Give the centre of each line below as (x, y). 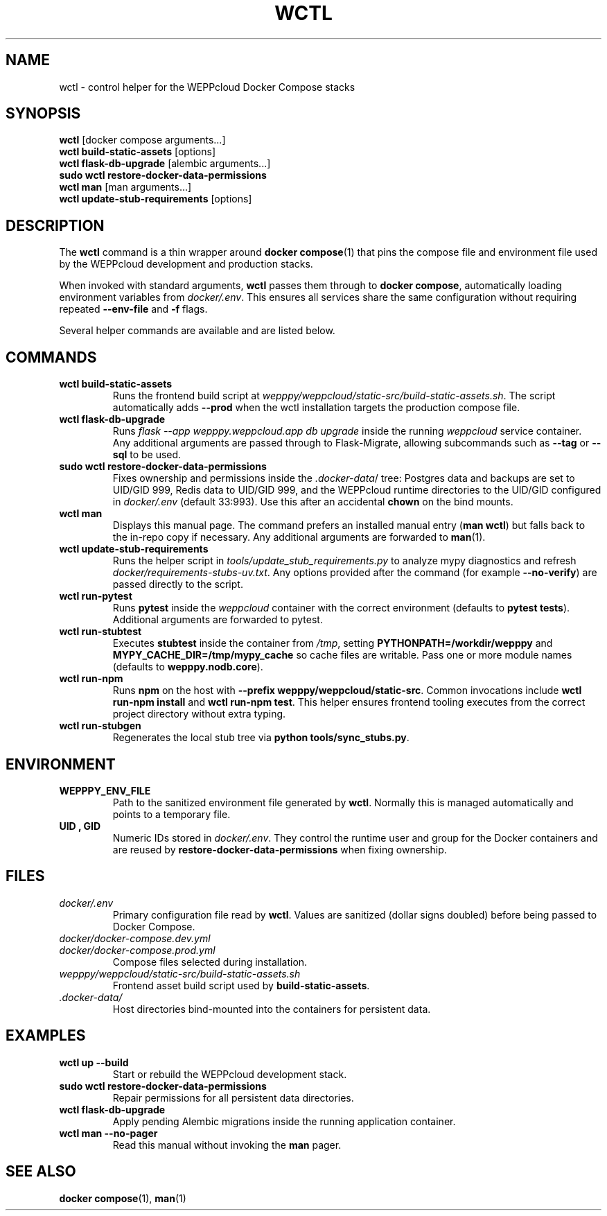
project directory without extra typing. (199, 714)
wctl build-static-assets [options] (137, 152)
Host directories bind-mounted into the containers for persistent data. (272, 1009)
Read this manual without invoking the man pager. (227, 1145)
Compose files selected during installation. (210, 962)
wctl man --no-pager (108, 1133)
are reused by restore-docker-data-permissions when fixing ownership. (280, 849)
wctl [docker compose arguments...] (142, 140)
